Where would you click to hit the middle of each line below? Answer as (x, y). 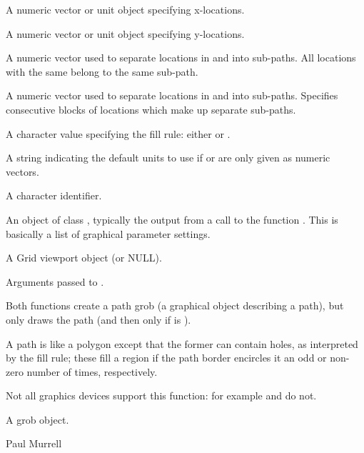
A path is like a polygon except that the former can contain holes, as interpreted (182, 343)
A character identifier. (54, 195)
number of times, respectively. (92, 371)
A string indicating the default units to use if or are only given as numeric (168, 158)
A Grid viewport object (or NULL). (84, 258)
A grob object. (37, 419)
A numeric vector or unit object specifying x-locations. (125, 9)
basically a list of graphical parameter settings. (108, 233)
